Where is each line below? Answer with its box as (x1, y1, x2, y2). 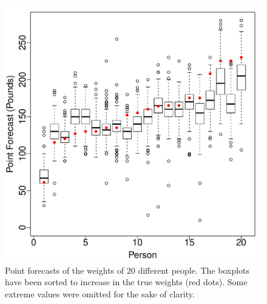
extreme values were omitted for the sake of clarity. (5, 287, 195, 300)
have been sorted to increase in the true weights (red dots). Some (5, 276, 248, 288)
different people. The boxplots (138, 263, 250, 276)
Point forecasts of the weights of (5, 263, 124, 276)
